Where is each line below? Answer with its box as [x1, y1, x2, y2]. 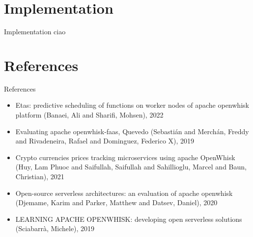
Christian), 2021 [15, 171, 64, 181]
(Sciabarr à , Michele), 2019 [15, 223, 95, 234]
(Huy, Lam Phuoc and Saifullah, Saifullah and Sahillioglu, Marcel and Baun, [15, 162, 247, 172]
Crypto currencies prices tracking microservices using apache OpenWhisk [15, 152, 235, 162]
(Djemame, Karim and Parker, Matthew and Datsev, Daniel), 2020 [15, 197, 218, 208]
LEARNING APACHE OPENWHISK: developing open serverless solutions [15, 213, 242, 224]
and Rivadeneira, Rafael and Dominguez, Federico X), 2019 [15, 136, 195, 146]
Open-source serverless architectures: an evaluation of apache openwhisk [15, 188, 233, 198]
